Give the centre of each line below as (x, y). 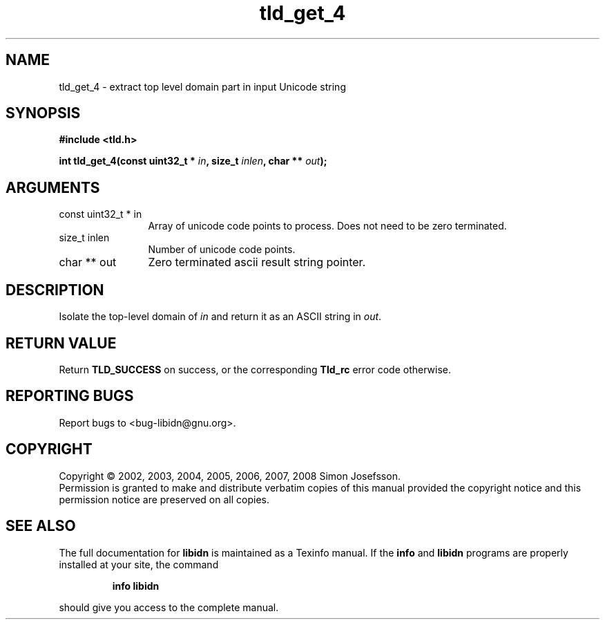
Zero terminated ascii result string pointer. (257, 262)
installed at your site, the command (139, 564)
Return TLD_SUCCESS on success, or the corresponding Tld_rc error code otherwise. (255, 369)
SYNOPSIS (43, 113)
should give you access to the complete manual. (169, 607)
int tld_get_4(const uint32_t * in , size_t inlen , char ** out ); (193, 161)
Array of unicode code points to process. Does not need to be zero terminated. (327, 226)
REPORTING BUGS (70, 396)
